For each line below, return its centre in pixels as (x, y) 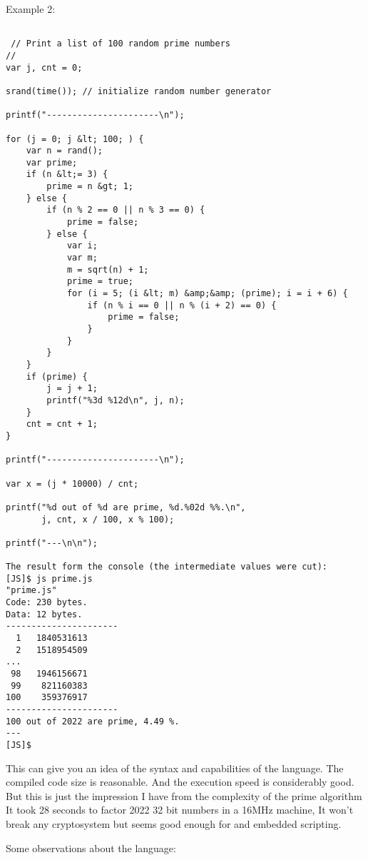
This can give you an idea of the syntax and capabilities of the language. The (175, 768)
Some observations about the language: (91, 848)
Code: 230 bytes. (47, 603)
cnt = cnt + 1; (62, 424)
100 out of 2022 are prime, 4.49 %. (93, 721)
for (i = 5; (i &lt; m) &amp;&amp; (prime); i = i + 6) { (207, 294)
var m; (82, 258)
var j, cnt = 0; (44, 67)
